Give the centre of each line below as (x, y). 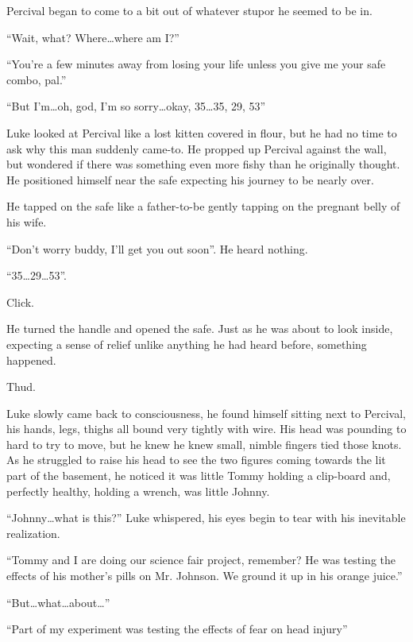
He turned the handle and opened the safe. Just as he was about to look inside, (200, 329)
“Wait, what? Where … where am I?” (93, 37)
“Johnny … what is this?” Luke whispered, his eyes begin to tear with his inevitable (206, 518)
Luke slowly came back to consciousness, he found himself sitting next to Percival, (206, 413)
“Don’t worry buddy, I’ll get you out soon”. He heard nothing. (157, 248)
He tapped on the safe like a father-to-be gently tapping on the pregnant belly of (203, 206)
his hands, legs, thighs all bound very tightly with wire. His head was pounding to (206, 429)
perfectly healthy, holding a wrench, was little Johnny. (138, 491)
